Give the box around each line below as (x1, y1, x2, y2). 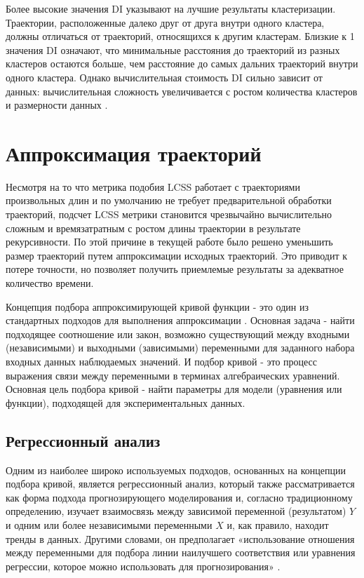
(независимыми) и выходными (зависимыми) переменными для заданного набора (6, 340, 355, 355)
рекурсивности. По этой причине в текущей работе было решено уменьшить (6, 234, 333, 249)
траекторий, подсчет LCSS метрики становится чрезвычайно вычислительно (6, 207, 332, 222)
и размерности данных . (6, 98, 108, 112)
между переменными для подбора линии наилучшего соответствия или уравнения (6, 545, 356, 560)
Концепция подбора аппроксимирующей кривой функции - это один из (6, 299, 309, 314)
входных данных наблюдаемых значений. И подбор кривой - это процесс (6, 354, 318, 368)
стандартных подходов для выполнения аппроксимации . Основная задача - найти (6, 313, 355, 328)
